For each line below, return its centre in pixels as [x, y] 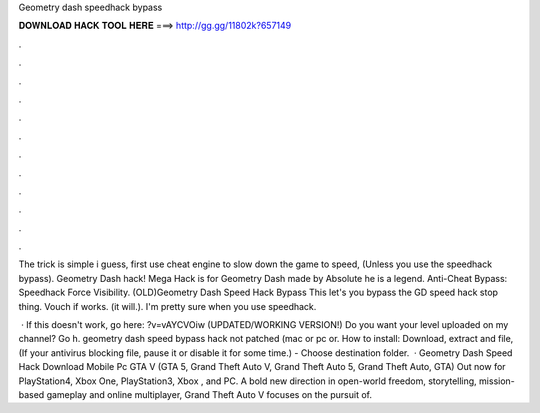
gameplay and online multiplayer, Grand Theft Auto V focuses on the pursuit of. [209, 394]
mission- [496, 381]
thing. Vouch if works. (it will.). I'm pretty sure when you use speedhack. [167, 306]
